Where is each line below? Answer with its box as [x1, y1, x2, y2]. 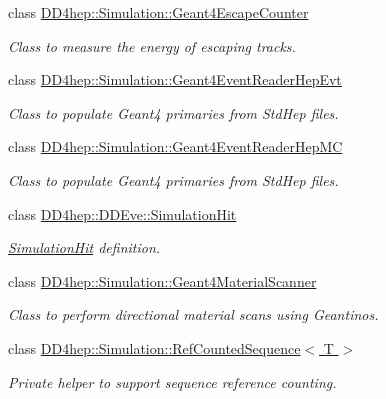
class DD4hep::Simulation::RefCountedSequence [8, 337, 301, 358]
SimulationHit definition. [8, 237, 161, 258]
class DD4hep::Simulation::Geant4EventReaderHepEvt [8, 69, 342, 90]
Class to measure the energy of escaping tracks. [8, 35, 296, 56]
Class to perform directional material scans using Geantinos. [8, 304, 379, 325]
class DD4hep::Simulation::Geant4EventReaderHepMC [8, 136, 343, 157]
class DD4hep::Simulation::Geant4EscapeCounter [8, 2, 309, 22]
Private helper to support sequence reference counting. [8, 371, 337, 392]
